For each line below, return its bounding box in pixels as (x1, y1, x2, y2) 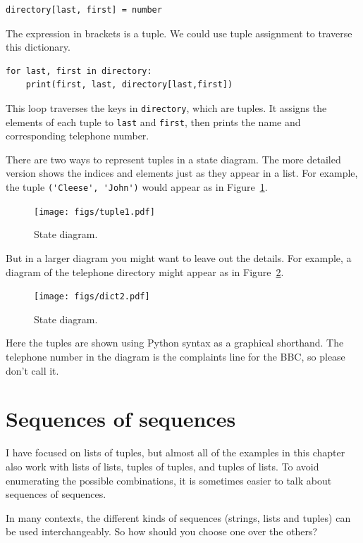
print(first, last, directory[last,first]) (25, 80, 233, 90)
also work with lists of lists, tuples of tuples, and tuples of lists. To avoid (6, 458, 319, 473)
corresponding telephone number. (6, 128, 149, 143)
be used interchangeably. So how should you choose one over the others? (6, 524, 318, 539)
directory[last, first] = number (6, 5, 162, 15)
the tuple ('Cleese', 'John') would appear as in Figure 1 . (6, 180, 268, 194)
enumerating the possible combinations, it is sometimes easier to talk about (6, 473, 332, 487)
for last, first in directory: (6, 65, 152, 76)
